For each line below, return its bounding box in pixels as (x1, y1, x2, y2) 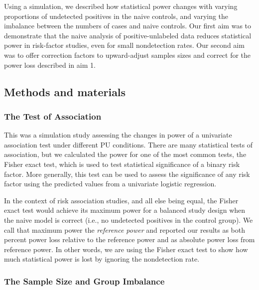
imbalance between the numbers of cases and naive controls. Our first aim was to (4, 20, 252, 31)
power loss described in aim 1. (4, 59, 96, 70)
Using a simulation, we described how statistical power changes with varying (4, 1, 238, 11)
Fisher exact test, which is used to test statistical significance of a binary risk (4, 158, 240, 169)
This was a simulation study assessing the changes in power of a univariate (4, 130, 232, 140)
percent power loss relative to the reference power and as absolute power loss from (4, 234, 255, 245)
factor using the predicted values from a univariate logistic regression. (4, 178, 217, 189)
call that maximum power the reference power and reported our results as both (4, 224, 246, 235)
